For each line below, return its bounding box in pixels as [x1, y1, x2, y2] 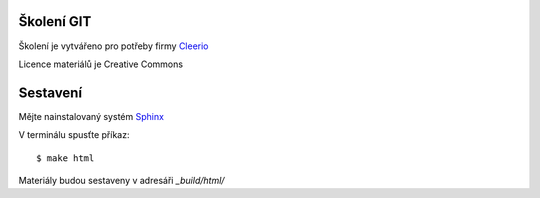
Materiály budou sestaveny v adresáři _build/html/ [18, 174, 225, 186]
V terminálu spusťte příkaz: [18, 129, 130, 141]
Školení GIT [18, 13, 92, 30]
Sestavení [18, 84, 83, 101]
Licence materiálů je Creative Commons [18, 58, 184, 70]
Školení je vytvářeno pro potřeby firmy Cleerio [18, 40, 209, 52]
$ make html [36, 152, 95, 164]
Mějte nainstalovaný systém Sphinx [18, 110, 165, 122]
